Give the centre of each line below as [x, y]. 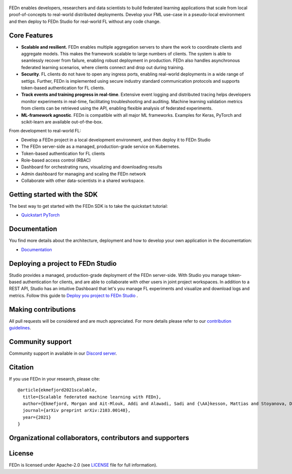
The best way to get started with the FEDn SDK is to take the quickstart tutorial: [88, 206]
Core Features [31, 35]
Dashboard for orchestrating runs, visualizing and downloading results [92, 167]
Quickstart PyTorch [40, 215]
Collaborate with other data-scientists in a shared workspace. [83, 181]
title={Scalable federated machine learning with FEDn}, [92, 397]
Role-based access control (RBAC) [56, 160]
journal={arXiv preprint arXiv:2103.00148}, [77, 410]
